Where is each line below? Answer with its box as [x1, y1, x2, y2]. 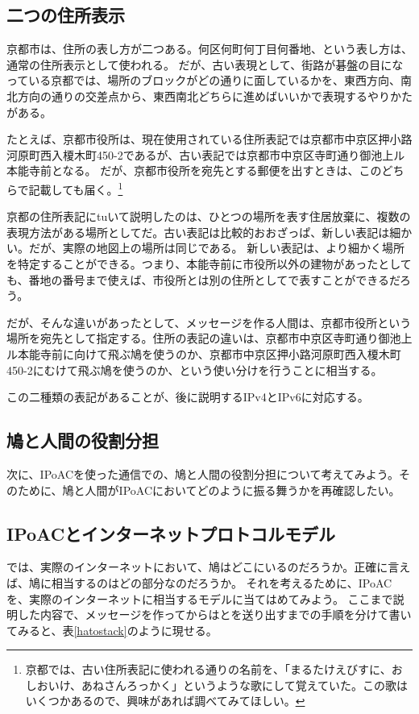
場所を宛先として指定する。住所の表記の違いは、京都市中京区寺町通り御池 [6, 330, 401, 347]
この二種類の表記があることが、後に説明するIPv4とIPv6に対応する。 [6, 388, 369, 405]
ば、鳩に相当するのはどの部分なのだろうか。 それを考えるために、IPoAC [6, 574, 392, 591]
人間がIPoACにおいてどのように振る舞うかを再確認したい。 [85, 481, 400, 498]
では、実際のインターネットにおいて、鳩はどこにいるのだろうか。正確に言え [6, 558, 411, 575]
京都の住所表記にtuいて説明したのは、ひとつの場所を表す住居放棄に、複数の [6, 208, 411, 225]
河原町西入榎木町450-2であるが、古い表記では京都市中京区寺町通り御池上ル [6, 146, 405, 163]
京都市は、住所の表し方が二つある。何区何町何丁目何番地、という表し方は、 [6, 40, 413, 57]
